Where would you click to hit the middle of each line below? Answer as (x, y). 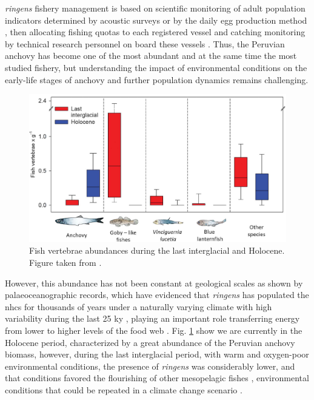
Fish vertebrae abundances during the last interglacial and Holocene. (157, 250)
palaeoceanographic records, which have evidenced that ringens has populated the (157, 295)
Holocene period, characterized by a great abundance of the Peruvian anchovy (150, 342)
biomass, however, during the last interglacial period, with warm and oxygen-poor (157, 354)
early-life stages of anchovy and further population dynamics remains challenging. (157, 79)
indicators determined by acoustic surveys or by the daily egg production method (156, 20)
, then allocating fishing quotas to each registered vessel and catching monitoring (155, 32)
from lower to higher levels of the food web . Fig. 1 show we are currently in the (154, 331)
